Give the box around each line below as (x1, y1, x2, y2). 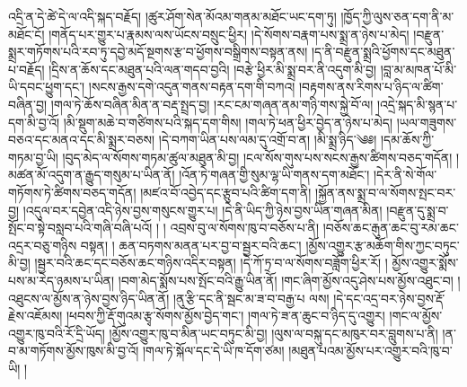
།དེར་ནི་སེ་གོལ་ (373, 165, 437, 184)
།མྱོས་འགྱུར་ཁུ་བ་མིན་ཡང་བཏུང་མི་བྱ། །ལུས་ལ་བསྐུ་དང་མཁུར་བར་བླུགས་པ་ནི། (109, 323, 438, 342)
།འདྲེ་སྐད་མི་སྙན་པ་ (376, 94, 458, 113)
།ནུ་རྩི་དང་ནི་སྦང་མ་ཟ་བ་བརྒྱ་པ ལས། (172, 288, 330, 307)
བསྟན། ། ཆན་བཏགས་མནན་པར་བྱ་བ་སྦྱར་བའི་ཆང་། (80, 235, 302, 254)
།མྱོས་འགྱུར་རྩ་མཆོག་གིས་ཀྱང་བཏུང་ (305, 235, 460, 254)
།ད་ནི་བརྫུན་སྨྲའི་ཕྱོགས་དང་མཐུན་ (312, 42, 455, 61)
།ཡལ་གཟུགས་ (396, 112, 457, 131)
